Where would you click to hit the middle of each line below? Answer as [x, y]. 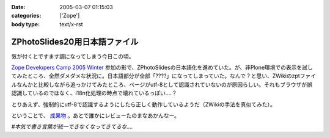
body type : [25, 24]
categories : [26, 16]
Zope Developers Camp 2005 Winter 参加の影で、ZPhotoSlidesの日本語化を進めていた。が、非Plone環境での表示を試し [162, 68]
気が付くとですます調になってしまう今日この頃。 [73, 56]
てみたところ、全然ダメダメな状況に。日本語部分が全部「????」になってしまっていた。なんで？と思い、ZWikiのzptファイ [164, 76]
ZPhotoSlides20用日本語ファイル [75, 42]
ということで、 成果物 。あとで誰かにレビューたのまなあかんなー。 [96, 115]
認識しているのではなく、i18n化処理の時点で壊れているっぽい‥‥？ [94, 93]
